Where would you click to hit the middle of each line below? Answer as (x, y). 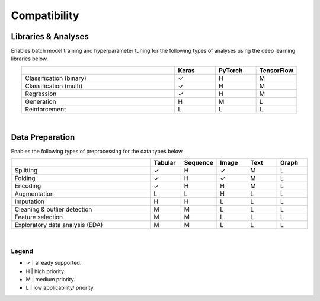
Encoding (28, 186)
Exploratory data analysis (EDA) (59, 225)
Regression (41, 94)
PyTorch (231, 70)
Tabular (165, 163)
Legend (22, 251)
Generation (41, 101)
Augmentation (34, 194)
